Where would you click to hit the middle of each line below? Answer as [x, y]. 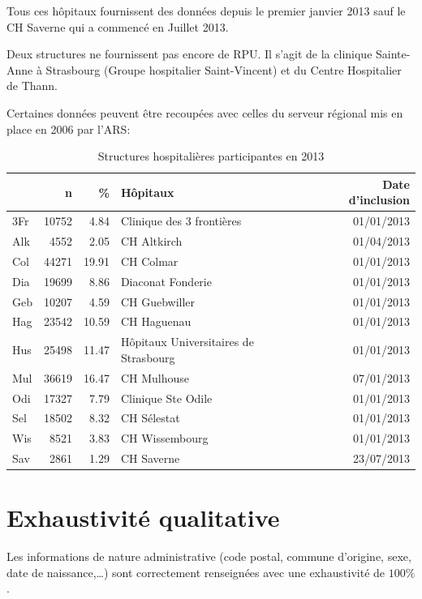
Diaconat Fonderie [166, 281]
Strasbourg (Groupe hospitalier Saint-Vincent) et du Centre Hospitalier [224, 69]
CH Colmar [149, 261]
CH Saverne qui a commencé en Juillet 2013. [118, 26]
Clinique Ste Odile [166, 398]
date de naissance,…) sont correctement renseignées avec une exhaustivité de [196, 572]
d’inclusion [379, 200]
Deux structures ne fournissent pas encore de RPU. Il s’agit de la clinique [189, 54]
